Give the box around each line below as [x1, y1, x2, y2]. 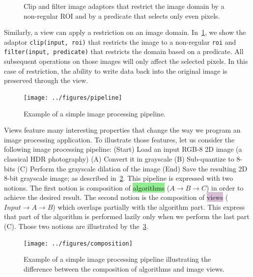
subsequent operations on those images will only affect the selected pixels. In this [4, 56, 248, 66]
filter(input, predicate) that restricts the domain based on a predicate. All [4, 46, 244, 56]
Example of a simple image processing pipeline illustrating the [24, 254, 211, 264]
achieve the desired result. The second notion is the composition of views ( [4, 192, 228, 202]
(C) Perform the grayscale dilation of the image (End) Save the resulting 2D [17, 163, 248, 173]
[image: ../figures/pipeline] [24, 94, 122, 101]
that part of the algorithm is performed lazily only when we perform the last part [4, 211, 250, 222]
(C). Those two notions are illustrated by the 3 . [4, 221, 148, 231]
